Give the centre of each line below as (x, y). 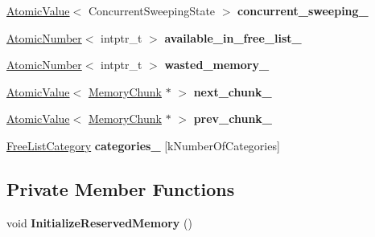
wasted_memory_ (217, 65)
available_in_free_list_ (233, 37)
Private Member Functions (121, 188)
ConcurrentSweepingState (152, 10)
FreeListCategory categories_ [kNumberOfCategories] (143, 145)
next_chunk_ (233, 91)
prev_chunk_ (233, 118)
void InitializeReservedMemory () (99, 222)
